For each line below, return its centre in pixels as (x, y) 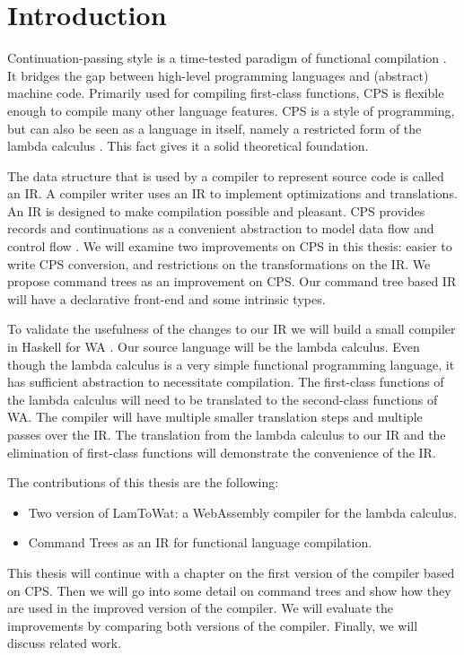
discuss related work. (65, 643)
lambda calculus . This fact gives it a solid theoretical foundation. (188, 146)
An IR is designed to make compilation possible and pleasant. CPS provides (216, 210)
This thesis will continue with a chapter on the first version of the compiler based (231, 572)
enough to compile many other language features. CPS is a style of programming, (231, 110)
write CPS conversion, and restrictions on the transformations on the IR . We (219, 263)
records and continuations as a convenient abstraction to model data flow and (221, 228)
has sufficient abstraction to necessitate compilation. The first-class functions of (226, 382)
